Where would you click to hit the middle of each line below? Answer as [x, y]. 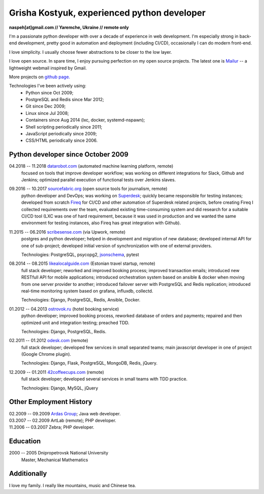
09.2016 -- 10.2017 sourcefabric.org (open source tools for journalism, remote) [88, 189]
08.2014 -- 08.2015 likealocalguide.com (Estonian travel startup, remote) [82, 263]
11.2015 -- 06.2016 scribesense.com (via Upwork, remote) [67, 232]
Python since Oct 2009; [49, 92]
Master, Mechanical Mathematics [55, 460]
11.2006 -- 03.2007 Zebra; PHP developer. [52, 427]
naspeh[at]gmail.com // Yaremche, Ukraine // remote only [69, 27]
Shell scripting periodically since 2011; [64, 127]
